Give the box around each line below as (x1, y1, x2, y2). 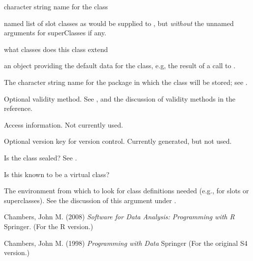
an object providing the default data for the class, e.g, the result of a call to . (4, 60, 236, 71)
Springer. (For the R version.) (4, 221, 93, 231)
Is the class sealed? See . (4, 152, 77, 162)
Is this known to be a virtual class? (4, 169, 109, 179)
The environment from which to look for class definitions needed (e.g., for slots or (4, 185, 249, 196)
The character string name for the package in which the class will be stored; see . (4, 77, 248, 87)
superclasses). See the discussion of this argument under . (4, 195, 177, 205)
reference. (4, 103, 33, 113)
